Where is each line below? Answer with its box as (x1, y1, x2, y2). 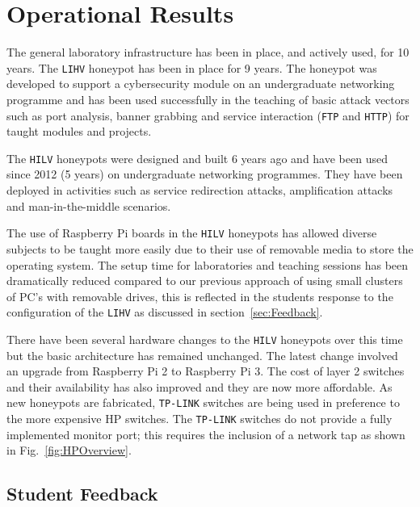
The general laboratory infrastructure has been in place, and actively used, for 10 (6, 44, 409, 61)
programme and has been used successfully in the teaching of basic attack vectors (6, 90, 409, 107)
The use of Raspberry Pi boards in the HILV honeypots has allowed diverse (6, 224, 377, 241)
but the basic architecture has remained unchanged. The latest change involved (6, 346, 398, 363)
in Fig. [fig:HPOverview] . (6, 442, 132, 459)
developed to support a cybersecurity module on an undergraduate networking (6, 75, 395, 92)
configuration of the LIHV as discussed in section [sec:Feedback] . (6, 304, 323, 321)
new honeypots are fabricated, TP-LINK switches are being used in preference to (6, 394, 400, 411)
